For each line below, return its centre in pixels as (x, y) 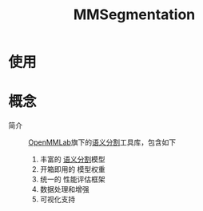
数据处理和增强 (64, 189)
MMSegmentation (134, 15)
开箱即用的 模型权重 (72, 169)
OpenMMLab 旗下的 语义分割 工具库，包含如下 (102, 142)
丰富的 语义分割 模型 (72, 159)
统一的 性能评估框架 (72, 179)
